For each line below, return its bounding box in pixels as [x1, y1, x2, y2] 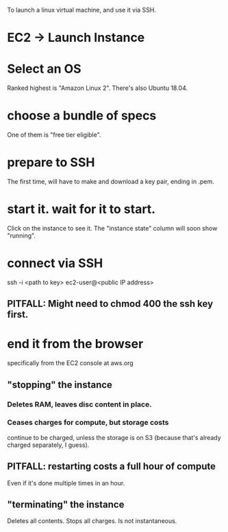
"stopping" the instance [7, 379, 113, 391]
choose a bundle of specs [7, 108, 157, 124]
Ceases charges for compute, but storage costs [7, 418, 169, 428]
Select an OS [7, 61, 81, 77]
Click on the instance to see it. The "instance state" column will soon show [7, 224, 218, 232]
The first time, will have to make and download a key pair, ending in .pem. [7, 178, 214, 185]
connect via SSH [7, 255, 103, 271]
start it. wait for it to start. [7, 202, 156, 217]
